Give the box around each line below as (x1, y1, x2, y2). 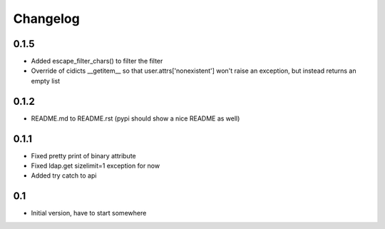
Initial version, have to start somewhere (31, 209, 147, 218)
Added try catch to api (31, 171, 97, 180)
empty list (31, 76, 61, 85)
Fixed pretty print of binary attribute (31, 151, 137, 160)
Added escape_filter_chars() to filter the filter (31, 57, 163, 66)
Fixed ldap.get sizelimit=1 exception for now (31, 161, 160, 171)
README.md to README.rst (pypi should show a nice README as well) (31, 114, 240, 123)
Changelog (13, 11, 80, 26)
